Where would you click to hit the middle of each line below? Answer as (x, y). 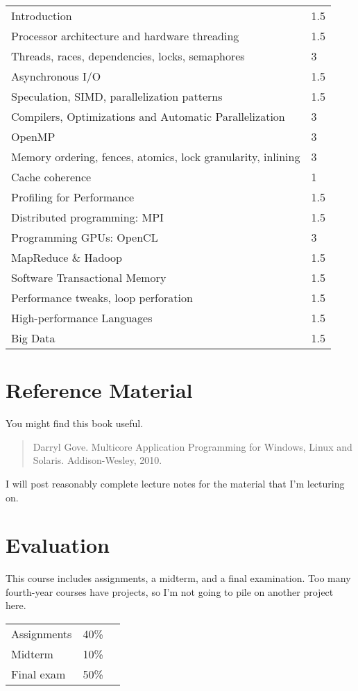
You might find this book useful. (75, 423)
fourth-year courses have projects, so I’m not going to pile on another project (170, 591)
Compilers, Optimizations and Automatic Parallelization (148, 116)
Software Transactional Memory (89, 277)
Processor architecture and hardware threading (125, 36)
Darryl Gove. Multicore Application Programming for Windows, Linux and (193, 446)
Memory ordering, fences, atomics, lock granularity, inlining (156, 157)
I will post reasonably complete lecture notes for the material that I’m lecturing (175, 483)
